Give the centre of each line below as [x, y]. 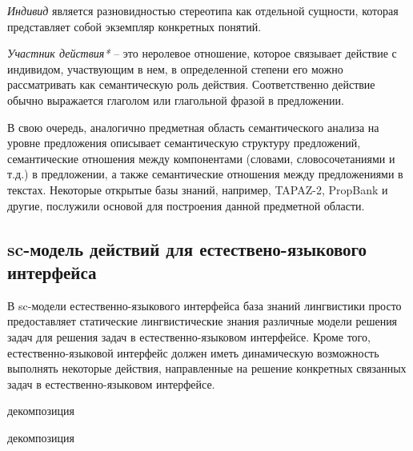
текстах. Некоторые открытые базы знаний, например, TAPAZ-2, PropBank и [198, 189]
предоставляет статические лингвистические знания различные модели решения [202, 321]
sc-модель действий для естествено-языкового [187, 248]
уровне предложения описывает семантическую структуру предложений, [184, 143]
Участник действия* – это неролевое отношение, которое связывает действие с [202, 53]
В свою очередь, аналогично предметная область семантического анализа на [193, 127]
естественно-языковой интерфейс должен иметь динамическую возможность [193, 352]
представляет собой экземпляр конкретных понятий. [134, 26]
